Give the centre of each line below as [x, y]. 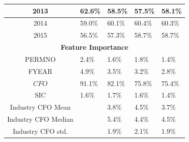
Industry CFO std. [40, 131]
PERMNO [40, 59]
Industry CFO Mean [40, 107]
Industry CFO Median [40, 119]
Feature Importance [94, 47]
